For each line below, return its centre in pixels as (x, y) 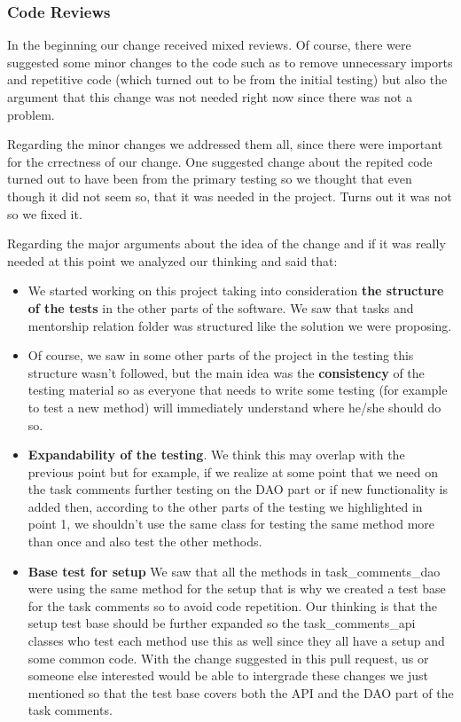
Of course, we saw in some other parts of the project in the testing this (221, 355)
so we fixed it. (45, 213)
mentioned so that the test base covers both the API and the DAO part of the (241, 692)
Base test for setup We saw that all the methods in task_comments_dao (234, 571)
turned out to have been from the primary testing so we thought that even (210, 179)
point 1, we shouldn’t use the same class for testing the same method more (231, 524)
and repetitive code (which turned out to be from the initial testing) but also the (227, 79)
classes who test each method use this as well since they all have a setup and (236, 641)
